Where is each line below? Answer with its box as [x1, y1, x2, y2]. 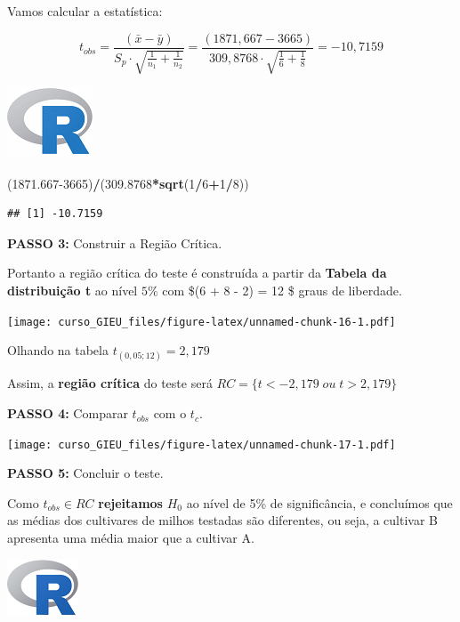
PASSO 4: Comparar [7, 404, 128, 423]
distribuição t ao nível [7, 281, 138, 300]
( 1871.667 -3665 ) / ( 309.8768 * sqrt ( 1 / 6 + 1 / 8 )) [7, 174, 249, 192]
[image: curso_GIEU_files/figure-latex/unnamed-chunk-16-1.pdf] [7, 315, 396, 328]
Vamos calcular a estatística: [7, 2, 163, 20]
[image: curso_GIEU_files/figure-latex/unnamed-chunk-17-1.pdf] [7, 438, 396, 451]
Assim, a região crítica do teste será [7, 374, 213, 392]
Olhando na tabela [7, 341, 109, 359]
